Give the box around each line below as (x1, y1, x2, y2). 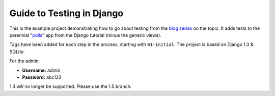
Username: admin (22, 67, 61, 73)
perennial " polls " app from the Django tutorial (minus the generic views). (9, 32, 161, 38)
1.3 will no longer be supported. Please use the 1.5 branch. (9, 83, 132, 89)
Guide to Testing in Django (9, 8, 124, 19)
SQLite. (9, 49, 25, 55)
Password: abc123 (22, 74, 62, 80)
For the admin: (9, 58, 40, 64)
